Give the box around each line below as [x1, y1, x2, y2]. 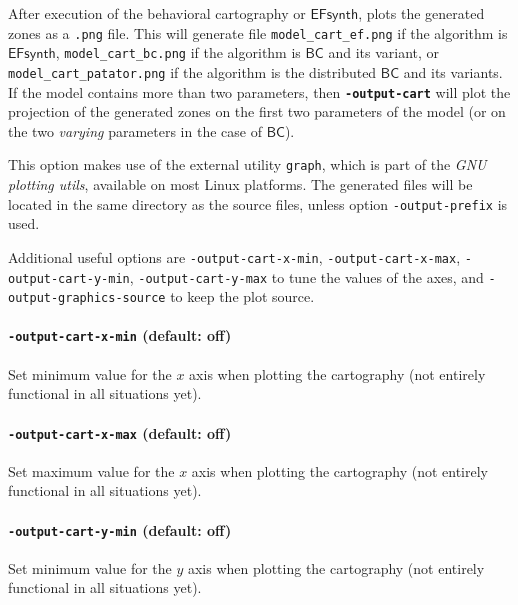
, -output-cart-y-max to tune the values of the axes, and [129, 266, 484, 287]
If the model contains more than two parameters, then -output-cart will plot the [8, 81, 511, 102]
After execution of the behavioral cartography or [8, 3, 306, 23]
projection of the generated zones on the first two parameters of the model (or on [8, 101, 506, 122]
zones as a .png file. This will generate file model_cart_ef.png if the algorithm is [8, 22, 508, 43]
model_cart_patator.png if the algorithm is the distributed [8, 61, 377, 82]
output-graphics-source [8, 291, 166, 306]
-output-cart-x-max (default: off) [8, 422, 232, 443]
